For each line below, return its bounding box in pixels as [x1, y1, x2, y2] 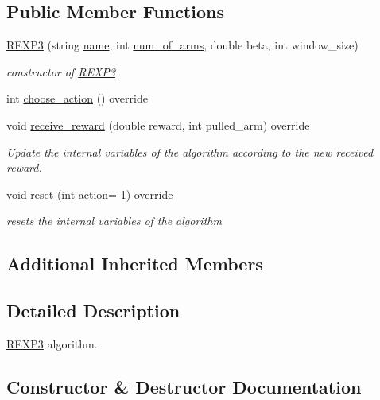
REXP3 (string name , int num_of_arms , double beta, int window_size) [6, 37, 359, 53]
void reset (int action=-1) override [6, 185, 173, 202]
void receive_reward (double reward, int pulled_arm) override [6, 116, 310, 133]
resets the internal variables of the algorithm [6, 212, 222, 229]
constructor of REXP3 [6, 63, 115, 80]
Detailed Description [6, 298, 180, 323]
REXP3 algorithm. [6, 335, 98, 351]
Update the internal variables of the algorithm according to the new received [6, 143, 374, 160]
